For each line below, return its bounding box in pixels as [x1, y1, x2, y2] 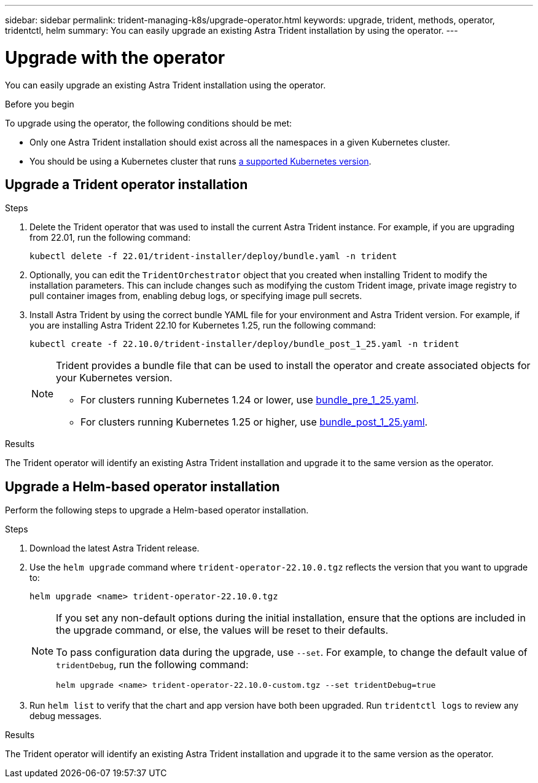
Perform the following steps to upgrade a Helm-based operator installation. [5, 505, 309, 516]
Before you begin [5, 98, 74, 109]
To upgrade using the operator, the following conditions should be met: [5, 117, 292, 128]
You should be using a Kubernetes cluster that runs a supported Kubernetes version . [29, 155, 372, 166]
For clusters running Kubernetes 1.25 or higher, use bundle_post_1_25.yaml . [80, 416, 428, 429]
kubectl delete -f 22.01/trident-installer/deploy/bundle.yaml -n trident [29, 251, 397, 262]
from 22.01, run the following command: [29, 232, 191, 243]
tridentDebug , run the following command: [56, 658, 249, 671]
